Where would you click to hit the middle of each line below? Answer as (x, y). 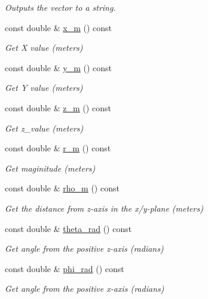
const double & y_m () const (59, 67)
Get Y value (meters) (44, 88)
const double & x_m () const (59, 27)
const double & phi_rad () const (65, 268)
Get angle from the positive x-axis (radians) (85, 289)
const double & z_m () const (58, 107)
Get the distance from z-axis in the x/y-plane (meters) (104, 208)
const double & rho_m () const (62, 188)
